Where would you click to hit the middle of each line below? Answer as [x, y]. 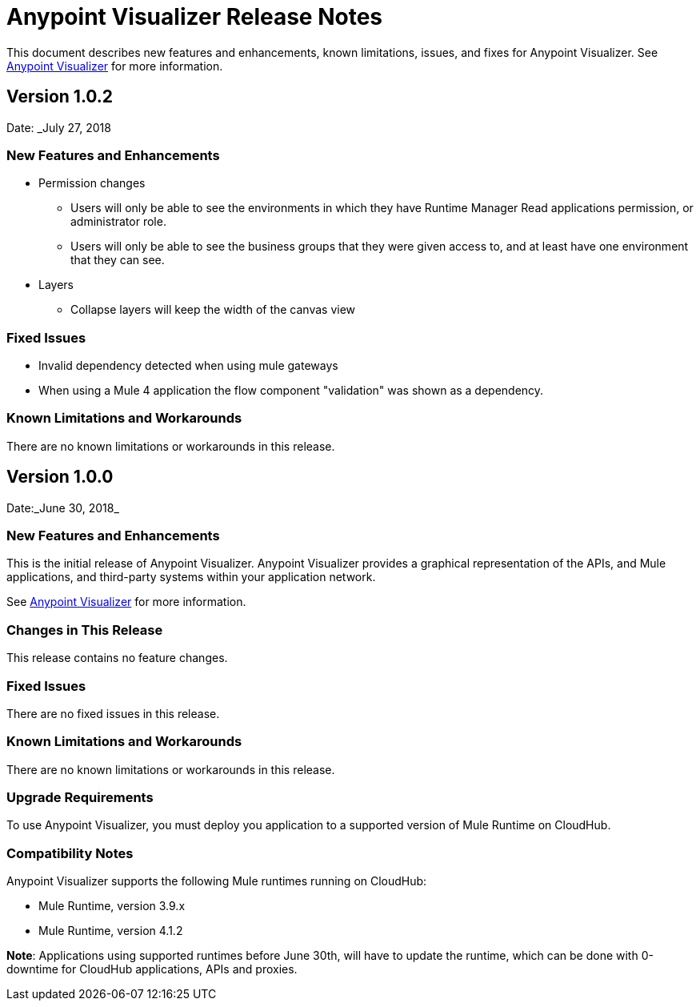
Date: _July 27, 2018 [59, 127]
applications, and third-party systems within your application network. [191, 577]
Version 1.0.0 [60, 477]
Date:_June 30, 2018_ [63, 508]
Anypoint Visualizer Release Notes [195, 17]
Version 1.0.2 [60, 97]
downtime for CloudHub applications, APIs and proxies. [152, 969]
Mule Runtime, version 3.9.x [112, 906]
